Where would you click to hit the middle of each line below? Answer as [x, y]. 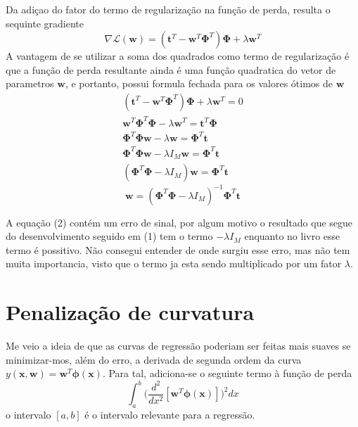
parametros [30, 83]
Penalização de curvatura [130, 312]
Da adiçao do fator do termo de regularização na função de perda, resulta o [168, 9]
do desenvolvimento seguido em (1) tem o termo [109, 236]
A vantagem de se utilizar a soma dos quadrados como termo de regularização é [178, 56]
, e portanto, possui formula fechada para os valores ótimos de [199, 83]
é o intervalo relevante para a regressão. [170, 415]
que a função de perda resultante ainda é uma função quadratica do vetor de [171, 69]
